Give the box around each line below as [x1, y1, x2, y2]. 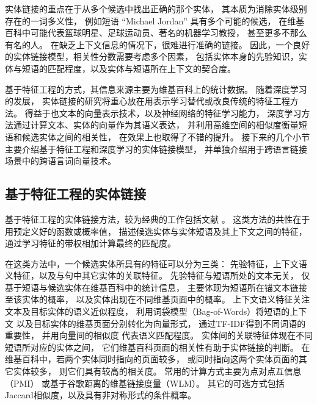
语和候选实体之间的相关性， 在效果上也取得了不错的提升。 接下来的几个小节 [5, 130, 310, 143]
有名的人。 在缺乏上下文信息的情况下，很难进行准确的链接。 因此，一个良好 [5, 38, 310, 51]
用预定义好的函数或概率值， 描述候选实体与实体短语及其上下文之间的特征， [5, 224, 307, 237]
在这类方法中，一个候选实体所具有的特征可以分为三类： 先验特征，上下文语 [5, 257, 307, 270]
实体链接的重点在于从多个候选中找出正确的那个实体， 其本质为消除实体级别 [5, 2, 307, 15]
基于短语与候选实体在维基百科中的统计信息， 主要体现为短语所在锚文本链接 [5, 281, 307, 293]
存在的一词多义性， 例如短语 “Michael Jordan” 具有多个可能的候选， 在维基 [5, 14, 305, 27]
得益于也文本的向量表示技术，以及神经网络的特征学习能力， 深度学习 [24, 106, 302, 119]
